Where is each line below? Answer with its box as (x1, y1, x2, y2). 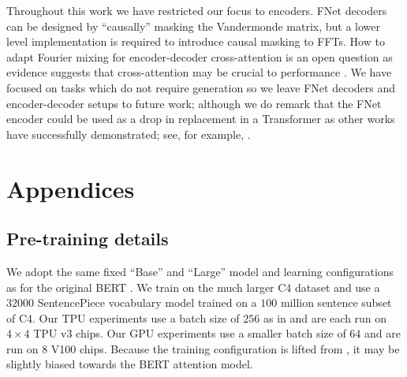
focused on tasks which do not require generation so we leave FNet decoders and (6, 79, 396, 95)
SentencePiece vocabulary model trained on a (37, 294, 257, 311)
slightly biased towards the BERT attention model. (6, 356, 253, 372)
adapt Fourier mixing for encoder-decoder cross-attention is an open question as (6, 48, 393, 65)
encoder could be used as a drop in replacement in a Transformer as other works (6, 110, 395, 127)
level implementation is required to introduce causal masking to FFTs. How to (6, 33, 385, 50)
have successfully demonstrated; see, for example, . (6, 125, 251, 142)
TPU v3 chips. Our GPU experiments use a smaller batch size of (33, 325, 346, 342)
